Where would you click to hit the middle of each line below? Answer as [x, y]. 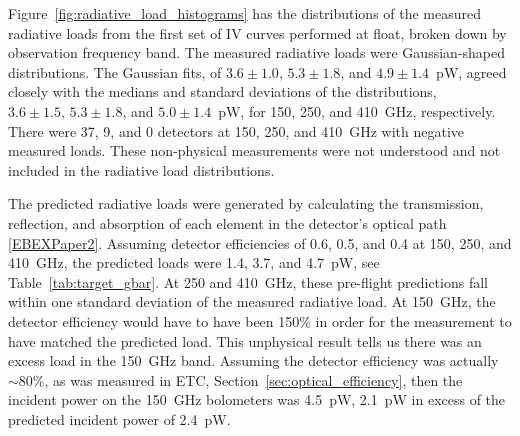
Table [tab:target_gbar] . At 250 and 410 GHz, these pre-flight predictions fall [248, 281]
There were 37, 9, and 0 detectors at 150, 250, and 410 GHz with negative [236, 130]
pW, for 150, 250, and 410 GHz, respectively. [357, 110]
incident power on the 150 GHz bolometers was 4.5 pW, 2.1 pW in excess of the [257, 399]
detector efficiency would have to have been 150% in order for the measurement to [260, 320]
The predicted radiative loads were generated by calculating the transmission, [246, 203]
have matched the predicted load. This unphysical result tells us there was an [245, 340]
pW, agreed [471, 71]
